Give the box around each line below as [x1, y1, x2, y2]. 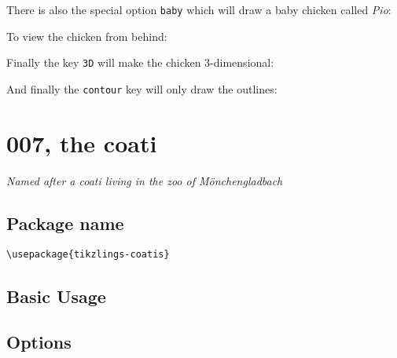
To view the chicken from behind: [6, 27, 167, 44]
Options [6, 330, 72, 354]
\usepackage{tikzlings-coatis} [6, 249, 170, 261]
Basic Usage [6, 283, 106, 308]
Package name [6, 210, 124, 235]
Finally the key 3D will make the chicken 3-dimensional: [6, 54, 274, 71]
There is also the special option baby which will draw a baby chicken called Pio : [6, 2, 391, 17]
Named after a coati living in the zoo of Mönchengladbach [6, 172, 283, 188]
